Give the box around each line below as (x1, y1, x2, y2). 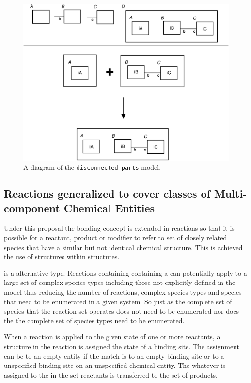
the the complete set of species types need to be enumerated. (4, 315, 185, 325)
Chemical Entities (63, 200, 155, 215)
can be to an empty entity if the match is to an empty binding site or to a (4, 350, 224, 361)
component (4, 200, 60, 215)
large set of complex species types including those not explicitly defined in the (4, 277, 235, 287)
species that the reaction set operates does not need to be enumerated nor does (4, 306, 239, 316)
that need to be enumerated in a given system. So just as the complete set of (4, 296, 232, 306)
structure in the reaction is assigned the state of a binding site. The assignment (4, 341, 240, 351)
